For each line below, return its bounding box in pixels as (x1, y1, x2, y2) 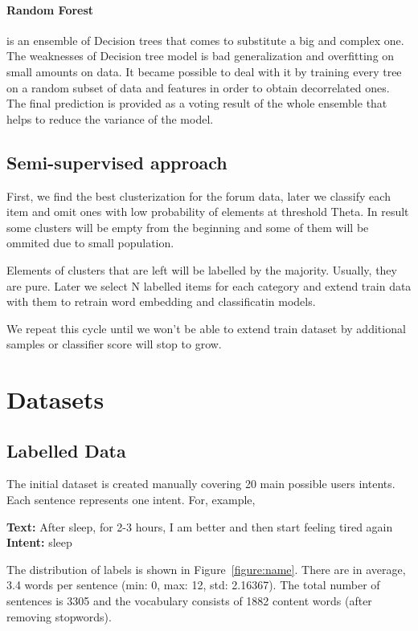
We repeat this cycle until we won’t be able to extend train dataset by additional (6, 320, 406, 336)
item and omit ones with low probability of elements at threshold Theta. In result (6, 203, 409, 220)
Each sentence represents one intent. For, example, (6, 491, 256, 508)
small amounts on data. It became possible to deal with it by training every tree (6, 63, 402, 79)
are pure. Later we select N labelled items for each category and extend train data (6, 277, 412, 294)
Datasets (6, 383, 104, 416)
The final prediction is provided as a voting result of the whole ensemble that (6, 95, 387, 112)
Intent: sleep (6, 534, 72, 551)
